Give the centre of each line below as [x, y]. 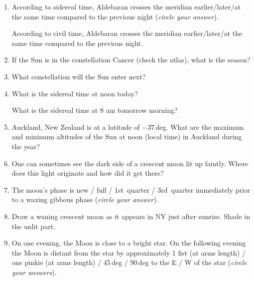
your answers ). [34, 272]
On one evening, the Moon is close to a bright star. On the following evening [129, 243]
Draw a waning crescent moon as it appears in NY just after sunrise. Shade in [131, 216]
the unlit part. [33, 226]
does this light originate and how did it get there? [88, 173]
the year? [26, 146]
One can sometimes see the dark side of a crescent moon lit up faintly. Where [130, 163]
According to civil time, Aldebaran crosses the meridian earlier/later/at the [127, 33]
